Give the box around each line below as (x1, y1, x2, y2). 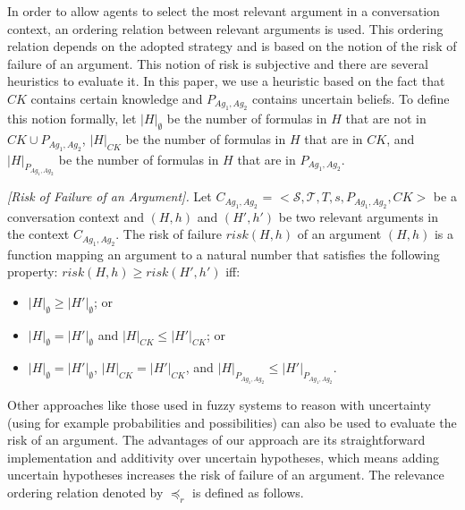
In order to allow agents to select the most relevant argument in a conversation (7, 2, 440, 20)
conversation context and (7, 207, 144, 225)
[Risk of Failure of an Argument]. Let (7, 187, 212, 206)
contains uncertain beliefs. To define (252, 89, 450, 107)
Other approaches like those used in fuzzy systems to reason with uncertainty (7, 395, 431, 413)
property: (7, 262, 58, 281)
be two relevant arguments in (278, 207, 439, 225)
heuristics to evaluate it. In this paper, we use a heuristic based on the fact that (7, 72, 445, 90)
